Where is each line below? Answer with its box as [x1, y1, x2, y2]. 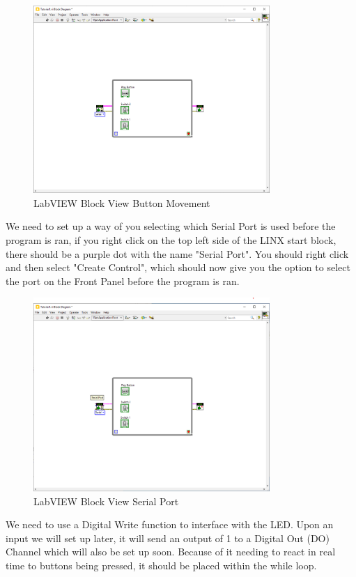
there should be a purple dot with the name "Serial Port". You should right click [6, 246, 349, 261]
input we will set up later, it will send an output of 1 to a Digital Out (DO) [6, 530, 330, 545]
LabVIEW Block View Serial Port [33, 493, 179, 508]
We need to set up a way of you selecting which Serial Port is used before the [6, 219, 336, 233]
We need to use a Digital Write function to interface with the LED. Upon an [6, 517, 334, 532]
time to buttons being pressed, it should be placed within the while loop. [6, 557, 317, 572]
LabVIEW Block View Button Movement [33, 195, 210, 210]
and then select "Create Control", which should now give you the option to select [6, 260, 350, 275]
